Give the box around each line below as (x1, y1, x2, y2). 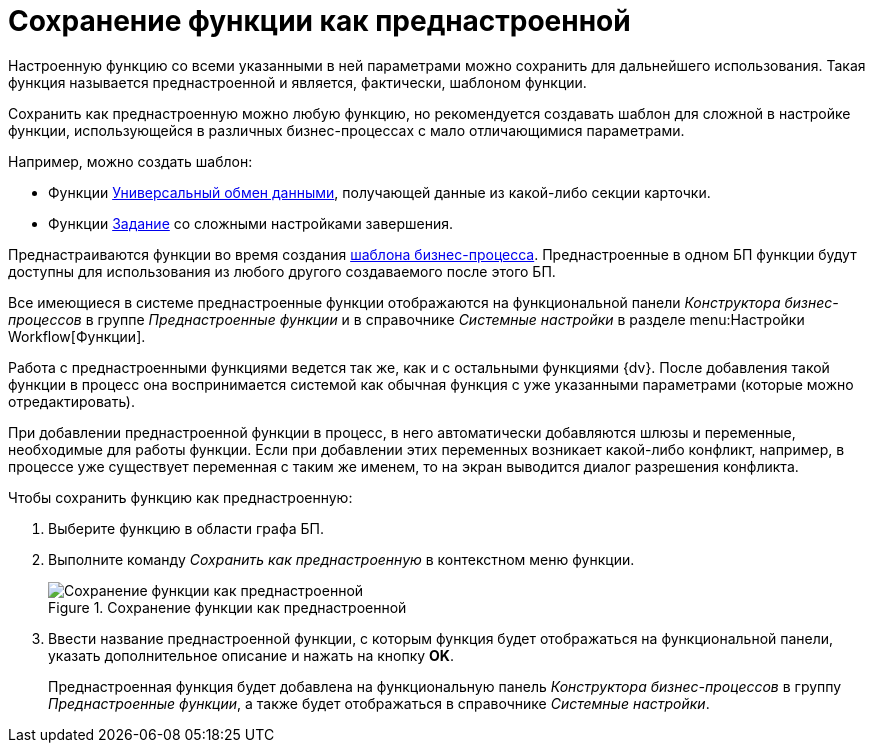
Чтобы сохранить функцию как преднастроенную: (8, 488, 353, 506)
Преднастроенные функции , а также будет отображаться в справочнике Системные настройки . (48, 694, 710, 712)
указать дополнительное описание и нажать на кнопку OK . (48, 646, 454, 664)
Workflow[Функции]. (8, 327, 146, 345)
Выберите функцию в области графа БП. (48, 519, 324, 537)
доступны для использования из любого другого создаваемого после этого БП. (8, 262, 556, 280)
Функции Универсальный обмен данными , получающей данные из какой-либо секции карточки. (48, 183, 711, 201)
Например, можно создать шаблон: (8, 152, 253, 170)
